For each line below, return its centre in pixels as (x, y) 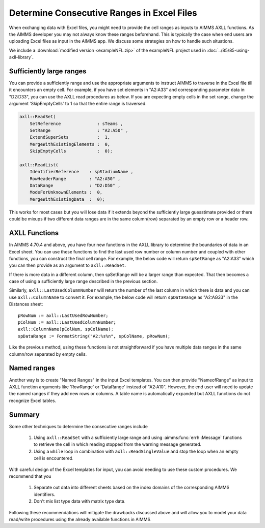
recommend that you (30, 476)
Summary (24, 415)
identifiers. (44, 494)
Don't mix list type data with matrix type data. (79, 501)
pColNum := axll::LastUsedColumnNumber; (67, 323)
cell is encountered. (53, 458)
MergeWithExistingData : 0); (67, 199)
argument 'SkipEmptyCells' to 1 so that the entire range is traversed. (78, 104)
